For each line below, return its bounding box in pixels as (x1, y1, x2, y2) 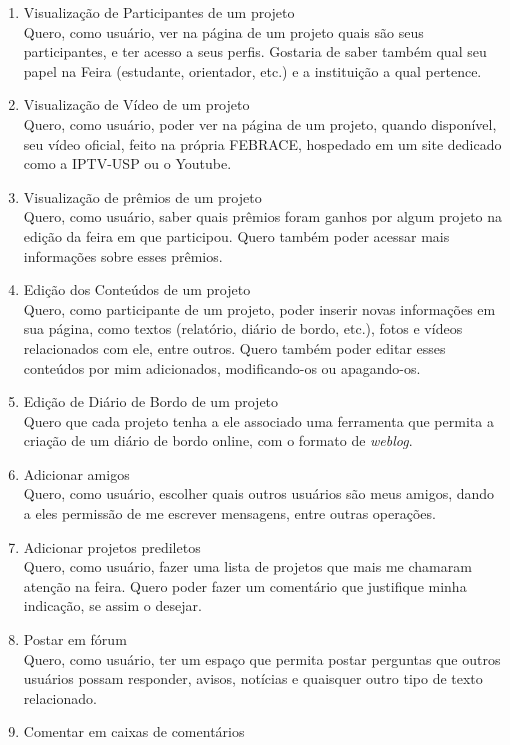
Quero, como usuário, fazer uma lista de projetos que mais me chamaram (23, 556, 472, 577)
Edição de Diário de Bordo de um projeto (23, 391, 279, 412)
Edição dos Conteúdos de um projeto (23, 279, 251, 300)
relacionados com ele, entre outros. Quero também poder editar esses (23, 337, 446, 358)
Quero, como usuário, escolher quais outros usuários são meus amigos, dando (23, 483, 495, 504)
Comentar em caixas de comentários (23, 721, 245, 742)
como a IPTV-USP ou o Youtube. (23, 153, 232, 174)
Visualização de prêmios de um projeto (23, 186, 262, 207)
